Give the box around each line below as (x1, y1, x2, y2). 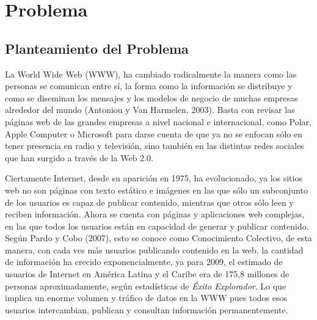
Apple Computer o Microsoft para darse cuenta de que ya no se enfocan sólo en (5, 127, 302, 140)
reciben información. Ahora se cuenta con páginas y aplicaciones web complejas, (5, 208, 305, 220)
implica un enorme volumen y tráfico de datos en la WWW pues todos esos (5, 291, 288, 304)
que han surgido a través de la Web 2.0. (5, 151, 153, 164)
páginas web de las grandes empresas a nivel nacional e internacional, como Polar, (5, 115, 312, 128)
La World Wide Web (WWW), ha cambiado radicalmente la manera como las (5, 67, 297, 80)
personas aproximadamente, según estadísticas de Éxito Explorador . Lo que (5, 279, 286, 292)
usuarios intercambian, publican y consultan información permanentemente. (5, 303, 288, 316)
